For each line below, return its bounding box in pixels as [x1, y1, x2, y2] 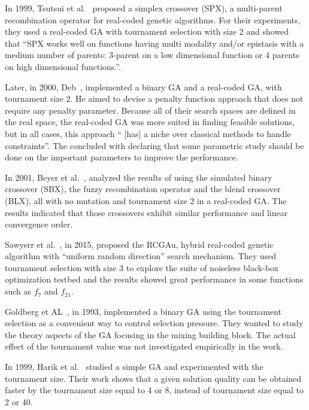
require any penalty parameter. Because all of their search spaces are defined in [5, 104, 296, 116]
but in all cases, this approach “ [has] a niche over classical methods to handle [5, 127, 291, 139]
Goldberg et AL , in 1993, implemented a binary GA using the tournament [5, 305, 281, 317]
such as [5, 285, 32, 297]
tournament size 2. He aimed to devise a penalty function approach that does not [5, 92, 304, 105]
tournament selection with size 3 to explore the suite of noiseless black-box [5, 261, 279, 274]
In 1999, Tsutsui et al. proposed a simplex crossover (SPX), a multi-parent [5, 2, 283, 14]
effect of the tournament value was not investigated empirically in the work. [5, 340, 283, 353]
